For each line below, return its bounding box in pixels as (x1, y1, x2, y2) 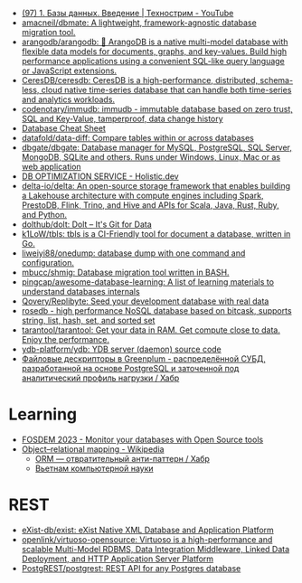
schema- (260, 75, 294, 85)
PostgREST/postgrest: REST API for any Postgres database (21, 562, 241, 573)
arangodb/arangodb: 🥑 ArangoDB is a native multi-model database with (21, 36, 288, 47)
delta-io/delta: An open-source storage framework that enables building (21, 181, 291, 191)
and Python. (21, 210, 68, 220)
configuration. (21, 258, 74, 268)
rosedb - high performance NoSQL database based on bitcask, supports (21, 306, 292, 315)
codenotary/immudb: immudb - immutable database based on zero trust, (21, 104, 293, 114)
